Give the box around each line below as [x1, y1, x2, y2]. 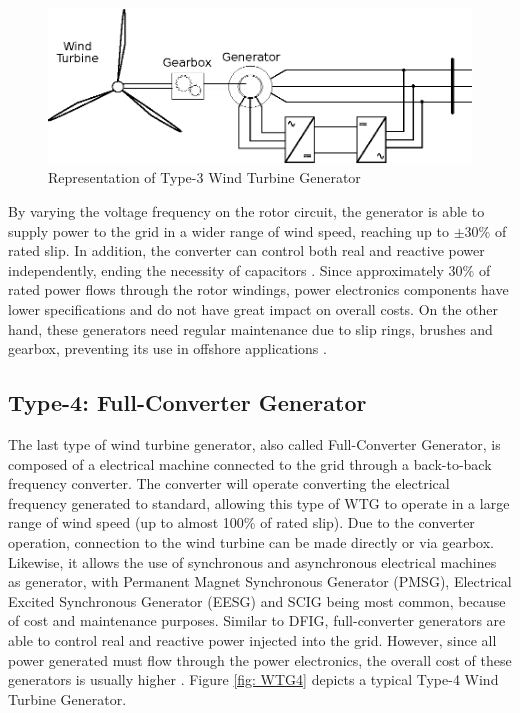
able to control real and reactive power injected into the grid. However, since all [8, 629, 497, 650]
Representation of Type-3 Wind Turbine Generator [48, 167, 361, 188]
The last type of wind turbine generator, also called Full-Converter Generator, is [8, 434, 501, 455]
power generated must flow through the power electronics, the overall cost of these [8, 649, 512, 670]
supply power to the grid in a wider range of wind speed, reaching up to [8, 220, 449, 241]
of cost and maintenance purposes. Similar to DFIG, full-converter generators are [8, 610, 506, 631]
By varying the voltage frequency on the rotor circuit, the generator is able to [8, 201, 485, 222]
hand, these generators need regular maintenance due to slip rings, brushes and [8, 318, 493, 339]
